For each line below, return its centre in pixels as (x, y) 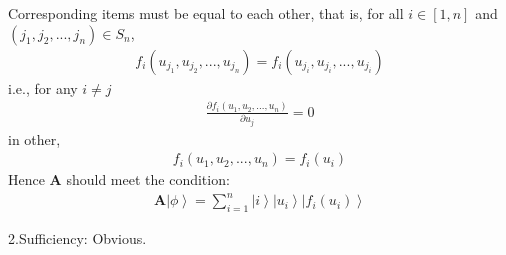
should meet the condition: (148, 179)
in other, (34, 138)
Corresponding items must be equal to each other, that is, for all (206, 13)
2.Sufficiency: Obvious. (77, 238)
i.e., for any (43, 87)
